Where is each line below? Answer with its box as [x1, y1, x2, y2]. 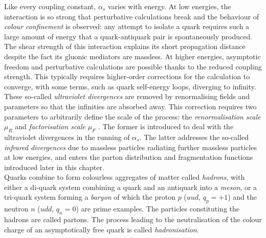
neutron [4, 203, 29, 214]
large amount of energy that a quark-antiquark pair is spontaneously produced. [4, 31, 253, 41]
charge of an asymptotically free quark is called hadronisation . [4, 224, 199, 234]
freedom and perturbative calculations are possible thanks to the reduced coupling [4, 61, 262, 72]
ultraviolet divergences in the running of [4, 131, 130, 142]
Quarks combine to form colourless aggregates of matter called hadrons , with [4, 172, 245, 182]
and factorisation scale [15, 121, 85, 132]
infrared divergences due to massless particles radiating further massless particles [4, 141, 257, 152]
